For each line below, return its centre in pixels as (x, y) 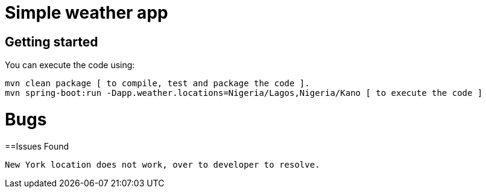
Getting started (52, 42)
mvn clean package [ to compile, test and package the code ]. (157, 84)
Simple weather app (87, 13)
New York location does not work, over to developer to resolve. (163, 164)
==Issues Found (37, 146)
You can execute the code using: (70, 65)
